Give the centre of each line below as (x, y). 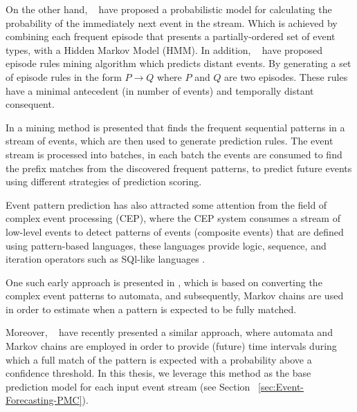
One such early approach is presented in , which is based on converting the (164, 282)
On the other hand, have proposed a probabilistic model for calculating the (169, 9)
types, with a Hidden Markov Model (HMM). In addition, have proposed (164, 49)
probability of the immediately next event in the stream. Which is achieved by (172, 22)
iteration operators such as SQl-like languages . (106, 259)
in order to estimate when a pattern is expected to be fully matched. (151, 309)
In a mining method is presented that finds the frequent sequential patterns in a (175, 127)
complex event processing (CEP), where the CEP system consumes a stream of (173, 218)
